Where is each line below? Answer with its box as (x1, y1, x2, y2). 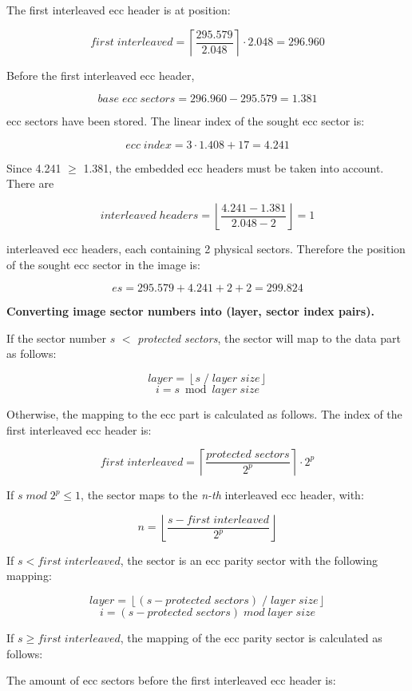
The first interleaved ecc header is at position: (6, 2, 231, 18)
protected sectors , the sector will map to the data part (137, 329, 401, 346)
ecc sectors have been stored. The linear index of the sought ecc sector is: (6, 113, 365, 129)
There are (6, 175, 54, 192)
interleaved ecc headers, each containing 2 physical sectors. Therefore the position (6, 240, 406, 256)
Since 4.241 (6, 159, 61, 176)
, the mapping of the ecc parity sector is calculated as (120, 629, 382, 645)
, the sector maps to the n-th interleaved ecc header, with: (81, 486, 364, 503)
